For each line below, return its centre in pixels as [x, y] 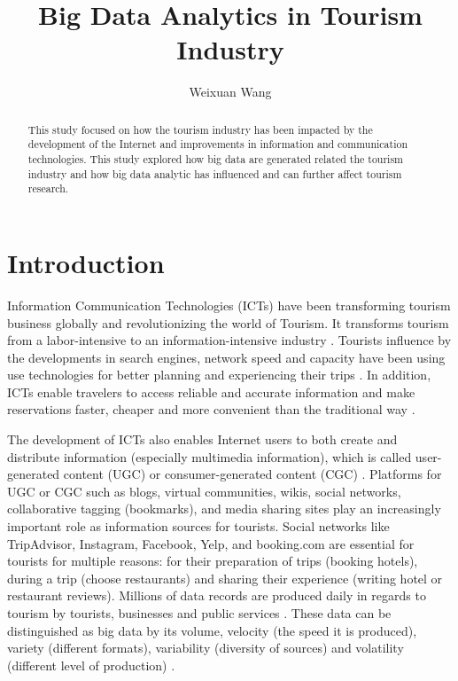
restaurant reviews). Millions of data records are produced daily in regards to [217, 595]
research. [48, 188]
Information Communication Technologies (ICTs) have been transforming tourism [229, 305]
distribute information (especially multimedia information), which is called [210, 456]
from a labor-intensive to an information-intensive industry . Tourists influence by [229, 340]
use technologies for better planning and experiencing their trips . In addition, [219, 375]
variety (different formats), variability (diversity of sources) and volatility [206, 648]
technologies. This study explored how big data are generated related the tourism [215, 159]
